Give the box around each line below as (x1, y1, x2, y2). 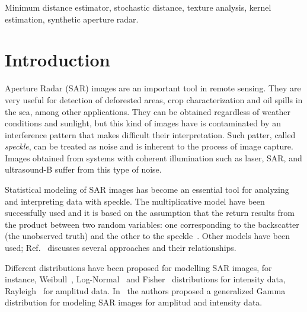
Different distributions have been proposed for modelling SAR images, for (5, 261, 272, 273)
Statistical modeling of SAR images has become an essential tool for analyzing (5, 183, 289, 196)
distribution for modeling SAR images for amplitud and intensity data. (5, 296, 263, 308)
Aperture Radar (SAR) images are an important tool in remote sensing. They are (5, 82, 301, 94)
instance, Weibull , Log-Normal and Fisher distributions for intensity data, (5, 273, 286, 285)
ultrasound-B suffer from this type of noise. (5, 163, 162, 176)
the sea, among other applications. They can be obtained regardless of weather (5, 105, 290, 117)
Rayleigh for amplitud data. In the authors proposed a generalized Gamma (5, 284, 286, 297)
